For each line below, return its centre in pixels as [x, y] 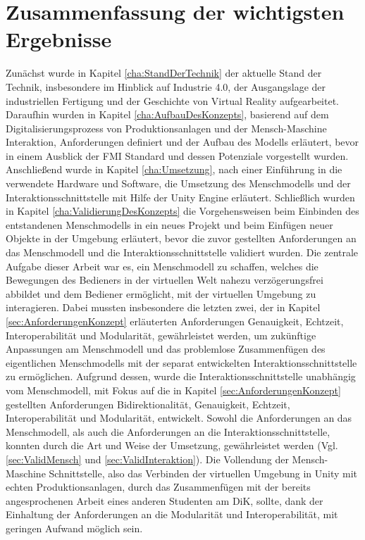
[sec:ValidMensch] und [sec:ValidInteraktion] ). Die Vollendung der [147, 459]
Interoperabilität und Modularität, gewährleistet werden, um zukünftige [161, 335]
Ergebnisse [59, 39]
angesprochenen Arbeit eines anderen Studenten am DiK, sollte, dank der [165, 500]
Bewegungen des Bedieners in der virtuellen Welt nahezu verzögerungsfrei [165, 280]
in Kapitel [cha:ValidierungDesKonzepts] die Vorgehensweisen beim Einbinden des [182, 211]
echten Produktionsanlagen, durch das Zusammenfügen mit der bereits [158, 487]
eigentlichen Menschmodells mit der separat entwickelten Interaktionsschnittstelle [181, 362]
